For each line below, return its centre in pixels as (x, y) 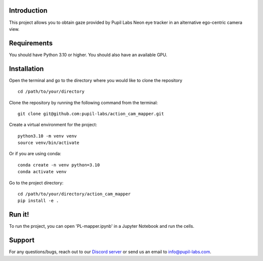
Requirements (31, 43)
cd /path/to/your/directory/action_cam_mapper (74, 194)
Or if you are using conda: (35, 154)
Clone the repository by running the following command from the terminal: (84, 102)
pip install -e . (38, 201)
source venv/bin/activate (49, 143)
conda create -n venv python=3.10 (59, 165)
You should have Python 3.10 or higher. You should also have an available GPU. (88, 55)
